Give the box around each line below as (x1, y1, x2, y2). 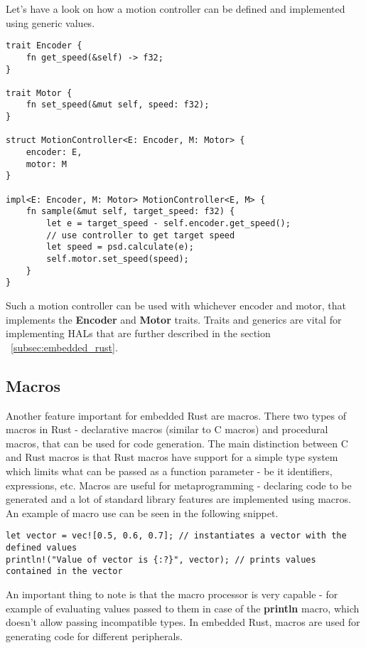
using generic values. (6, 15, 95, 30)
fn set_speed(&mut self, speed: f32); (26, 100, 210, 110)
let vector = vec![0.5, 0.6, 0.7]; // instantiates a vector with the (6, 531, 347, 541)
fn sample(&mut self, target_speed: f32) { (26, 206, 235, 217)
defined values (6, 542, 77, 553)
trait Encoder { (6, 41, 82, 51)
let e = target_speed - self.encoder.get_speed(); (46, 218, 291, 229)
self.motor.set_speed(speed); (46, 254, 189, 264)
